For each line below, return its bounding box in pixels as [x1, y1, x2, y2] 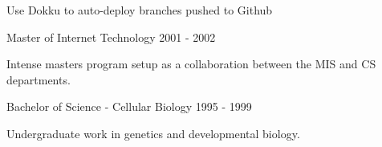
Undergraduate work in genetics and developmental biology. [6, 125, 300, 141]
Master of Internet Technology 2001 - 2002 [6, 28, 216, 45]
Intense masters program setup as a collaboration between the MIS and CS [6, 55, 376, 72]
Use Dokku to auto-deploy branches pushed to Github [6, 2, 273, 18]
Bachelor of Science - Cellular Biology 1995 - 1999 [6, 98, 252, 115]
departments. [6, 71, 71, 88]
